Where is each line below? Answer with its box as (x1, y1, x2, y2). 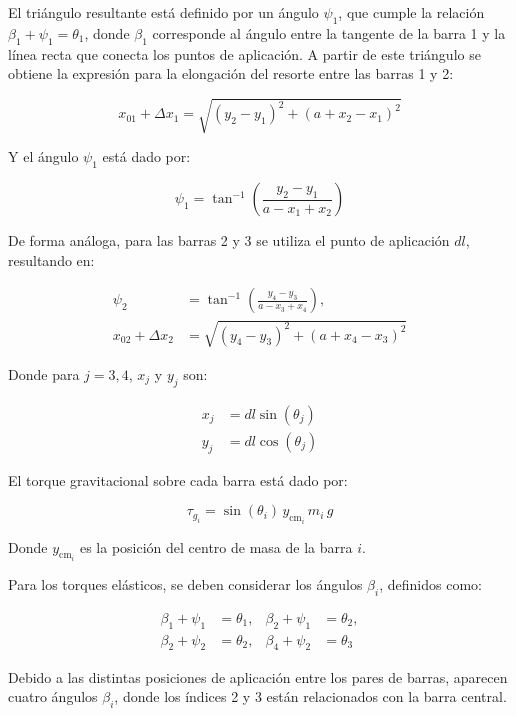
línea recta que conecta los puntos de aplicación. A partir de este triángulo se (8, 43, 481, 64)
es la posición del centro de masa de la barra (79, 536, 353, 557)
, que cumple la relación (338, 2, 485, 22)
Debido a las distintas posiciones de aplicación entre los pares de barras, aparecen (8, 666, 508, 687)
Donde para (8, 363, 80, 384)
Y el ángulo (8, 146, 79, 167)
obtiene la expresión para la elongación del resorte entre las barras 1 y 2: (8, 63, 454, 84)
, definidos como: (379, 574, 482, 595)
